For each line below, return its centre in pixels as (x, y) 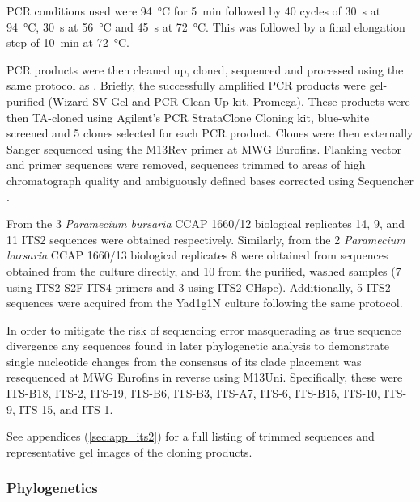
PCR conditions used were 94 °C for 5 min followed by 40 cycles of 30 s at (194, 11)
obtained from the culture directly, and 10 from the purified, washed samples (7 (204, 270)
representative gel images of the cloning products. (129, 451)
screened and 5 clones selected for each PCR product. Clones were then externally (210, 133)
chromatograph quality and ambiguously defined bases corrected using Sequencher (210, 180)
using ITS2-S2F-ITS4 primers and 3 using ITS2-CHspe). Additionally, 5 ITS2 (199, 287)
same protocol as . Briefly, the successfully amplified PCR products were (186, 85)
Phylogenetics (52, 488)
